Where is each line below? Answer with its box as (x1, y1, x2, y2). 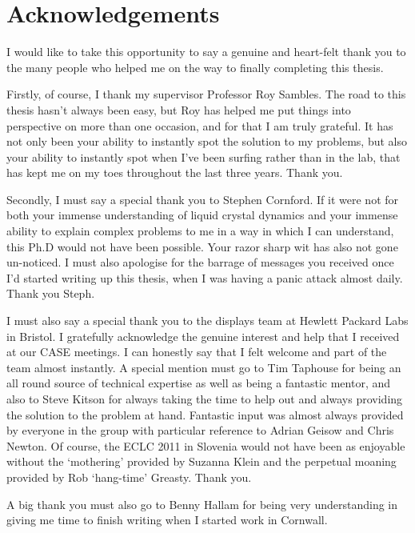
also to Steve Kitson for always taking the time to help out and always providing (6, 391, 403, 407)
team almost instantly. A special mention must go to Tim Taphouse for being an (6, 359, 401, 375)
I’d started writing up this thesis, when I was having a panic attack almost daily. (6, 269, 403, 286)
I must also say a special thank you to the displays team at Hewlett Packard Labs (6, 312, 409, 329)
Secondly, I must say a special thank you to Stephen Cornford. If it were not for (6, 190, 399, 207)
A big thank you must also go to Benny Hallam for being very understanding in (6, 495, 398, 512)
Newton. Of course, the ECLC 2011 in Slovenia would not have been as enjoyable (6, 437, 405, 454)
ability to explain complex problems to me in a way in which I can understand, (6, 222, 394, 239)
